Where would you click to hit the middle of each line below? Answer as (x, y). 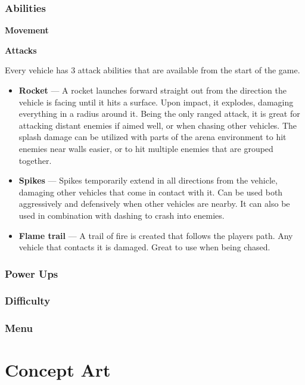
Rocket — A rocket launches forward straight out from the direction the (152, 90)
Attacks (21, 50)
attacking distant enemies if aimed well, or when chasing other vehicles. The (158, 125)
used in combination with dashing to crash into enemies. (122, 215)
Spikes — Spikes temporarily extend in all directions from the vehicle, (148, 180)
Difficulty (28, 301)
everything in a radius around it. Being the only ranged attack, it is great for (159, 114)
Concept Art (58, 370)
